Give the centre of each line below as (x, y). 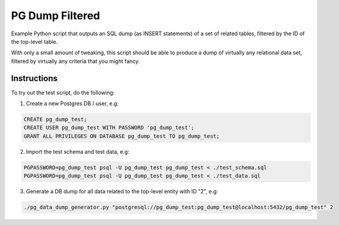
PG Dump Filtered (56, 16)
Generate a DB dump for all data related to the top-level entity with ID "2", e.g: (122, 191)
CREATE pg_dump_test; (55, 119)
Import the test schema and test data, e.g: (78, 151)
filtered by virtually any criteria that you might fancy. (75, 61)
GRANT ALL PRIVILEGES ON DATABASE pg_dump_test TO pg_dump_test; (122, 136)
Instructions (34, 78)
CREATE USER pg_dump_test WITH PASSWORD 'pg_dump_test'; (109, 128)
